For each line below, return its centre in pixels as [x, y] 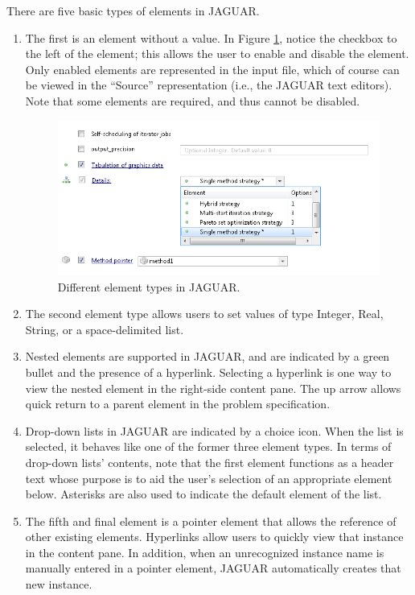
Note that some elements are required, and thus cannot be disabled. [193, 100]
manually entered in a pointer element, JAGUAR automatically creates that [213, 568]
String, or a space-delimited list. [105, 329]
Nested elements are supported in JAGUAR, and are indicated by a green [207, 356]
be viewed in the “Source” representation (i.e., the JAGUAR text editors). [209, 85]
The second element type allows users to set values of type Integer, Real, [204, 314]
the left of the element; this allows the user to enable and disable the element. [217, 54]
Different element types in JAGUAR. [149, 286]
